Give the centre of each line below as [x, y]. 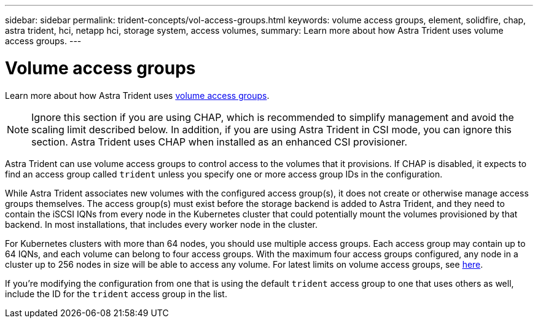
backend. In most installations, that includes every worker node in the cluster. [162, 224]
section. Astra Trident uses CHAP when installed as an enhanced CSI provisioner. [220, 142]
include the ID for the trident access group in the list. [116, 294]
